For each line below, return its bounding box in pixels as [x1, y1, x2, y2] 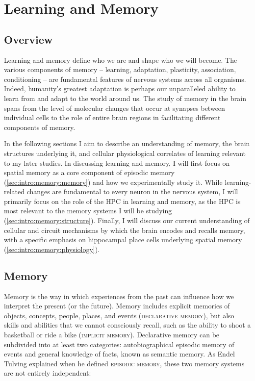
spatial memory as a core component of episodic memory [4, 167, 175, 178]
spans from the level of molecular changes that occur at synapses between [4, 102, 225, 113]
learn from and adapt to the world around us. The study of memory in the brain [4, 93, 246, 103]
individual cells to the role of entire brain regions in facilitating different [4, 112, 221, 123]
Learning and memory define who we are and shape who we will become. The [4, 54, 237, 65]
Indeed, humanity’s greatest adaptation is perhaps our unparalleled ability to [4, 83, 236, 94]
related [4, 186, 25, 197]
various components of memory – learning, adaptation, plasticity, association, [4, 64, 236, 75]
